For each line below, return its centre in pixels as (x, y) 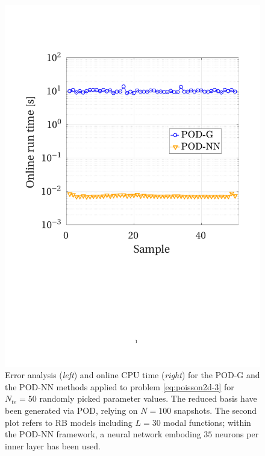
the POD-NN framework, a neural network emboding (103, 434)
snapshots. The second (215, 410)
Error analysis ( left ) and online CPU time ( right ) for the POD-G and (132, 375)
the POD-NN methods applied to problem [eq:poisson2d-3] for (120, 386)
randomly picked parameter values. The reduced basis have (148, 398)
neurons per (237, 434)
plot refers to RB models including (69, 422)
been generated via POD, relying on (71, 410)
